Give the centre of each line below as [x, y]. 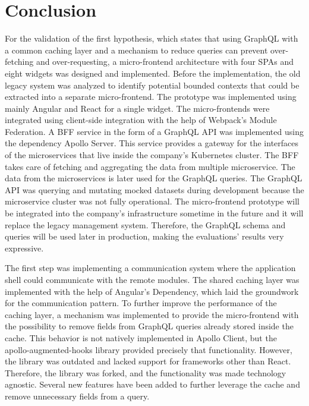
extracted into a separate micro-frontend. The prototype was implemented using [151, 97]
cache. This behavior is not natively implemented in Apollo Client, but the [141, 337]
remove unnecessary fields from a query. [77, 396]
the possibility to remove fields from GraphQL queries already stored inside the [149, 326]
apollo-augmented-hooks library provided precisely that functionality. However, [149, 349]
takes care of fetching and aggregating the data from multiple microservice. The [150, 166]
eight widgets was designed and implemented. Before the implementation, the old [153, 73]
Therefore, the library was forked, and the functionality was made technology [146, 372]
